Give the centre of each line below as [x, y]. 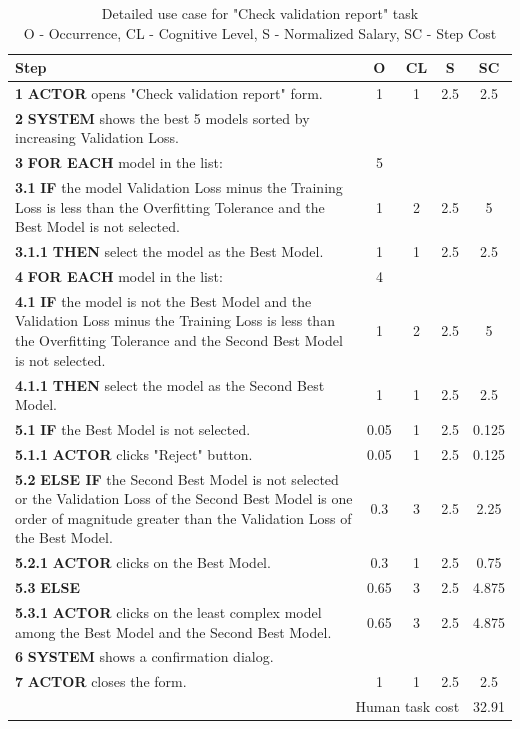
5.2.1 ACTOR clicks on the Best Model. [143, 562]
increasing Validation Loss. [97, 137]
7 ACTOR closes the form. [101, 681]
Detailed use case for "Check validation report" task [260, 13]
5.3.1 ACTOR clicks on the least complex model [168, 611]
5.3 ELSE [48, 587]
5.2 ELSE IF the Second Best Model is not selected [177, 478]
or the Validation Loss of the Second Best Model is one [184, 498]
